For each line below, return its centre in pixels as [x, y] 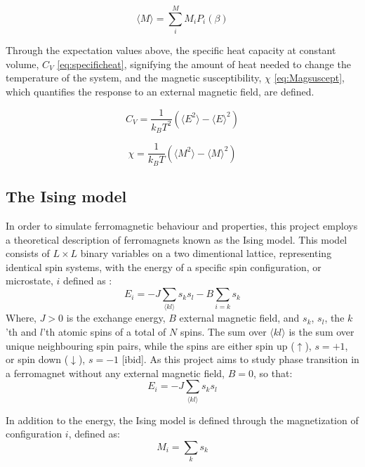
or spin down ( [37, 359]
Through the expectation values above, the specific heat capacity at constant [171, 50]
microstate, [29, 281]
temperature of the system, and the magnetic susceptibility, [134, 78]
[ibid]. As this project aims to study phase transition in [240, 359]
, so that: [273, 373]
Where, [21, 318]
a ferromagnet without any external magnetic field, [115, 373]
